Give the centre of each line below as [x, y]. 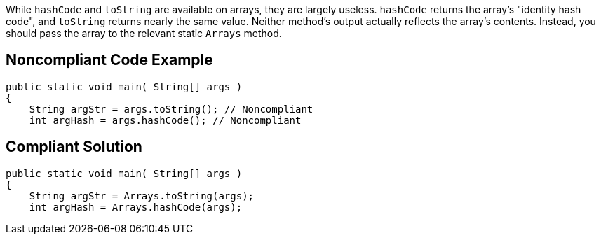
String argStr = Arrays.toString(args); [142, 196]
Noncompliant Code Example [109, 60]
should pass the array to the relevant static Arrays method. [144, 33]
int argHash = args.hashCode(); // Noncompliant [165, 120]
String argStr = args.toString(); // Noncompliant [171, 109]
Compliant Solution [74, 147]
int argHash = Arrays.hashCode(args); [136, 207]
